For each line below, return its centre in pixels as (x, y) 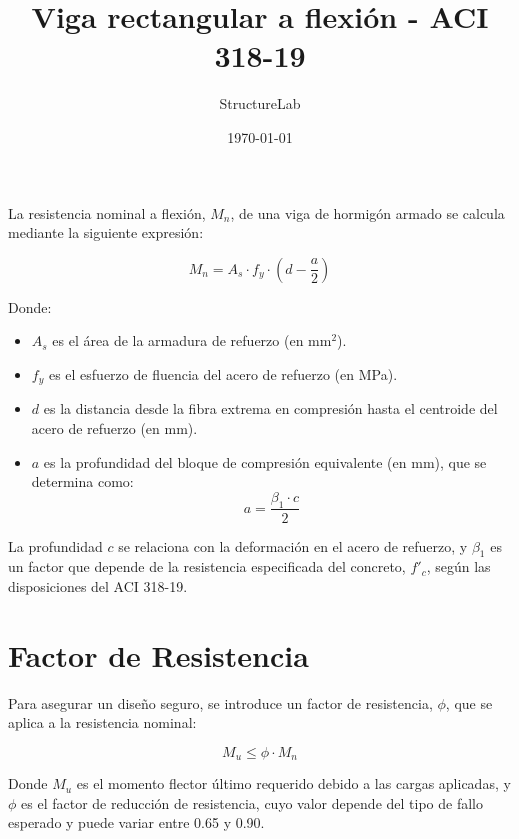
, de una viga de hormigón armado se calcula (367, 212)
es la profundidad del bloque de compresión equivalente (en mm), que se (265, 461)
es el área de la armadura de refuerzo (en (178, 340)
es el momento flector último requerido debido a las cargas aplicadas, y (293, 783)
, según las (458, 566)
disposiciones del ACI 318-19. (98, 585)
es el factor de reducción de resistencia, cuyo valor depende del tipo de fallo (252, 802)
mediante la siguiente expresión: (106, 232)
